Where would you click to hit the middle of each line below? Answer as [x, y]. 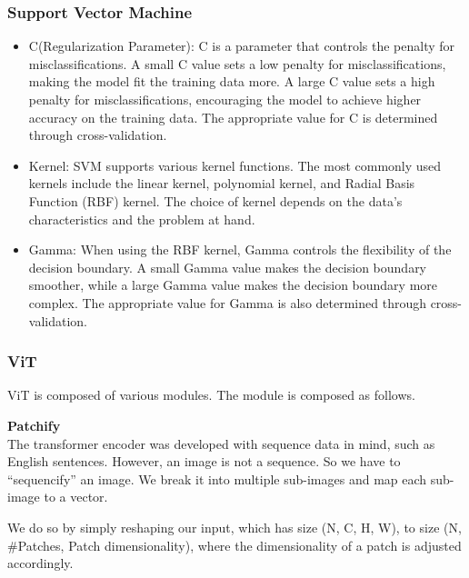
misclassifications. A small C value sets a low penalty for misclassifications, [237, 63]
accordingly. [40, 563]
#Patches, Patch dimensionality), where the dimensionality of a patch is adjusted [234, 545]
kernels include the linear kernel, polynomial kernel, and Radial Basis [222, 183]
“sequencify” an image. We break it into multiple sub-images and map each [217, 478]
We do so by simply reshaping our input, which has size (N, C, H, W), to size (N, [234, 527]
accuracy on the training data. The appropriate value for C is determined [233, 117]
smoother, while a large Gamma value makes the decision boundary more [233, 285]
